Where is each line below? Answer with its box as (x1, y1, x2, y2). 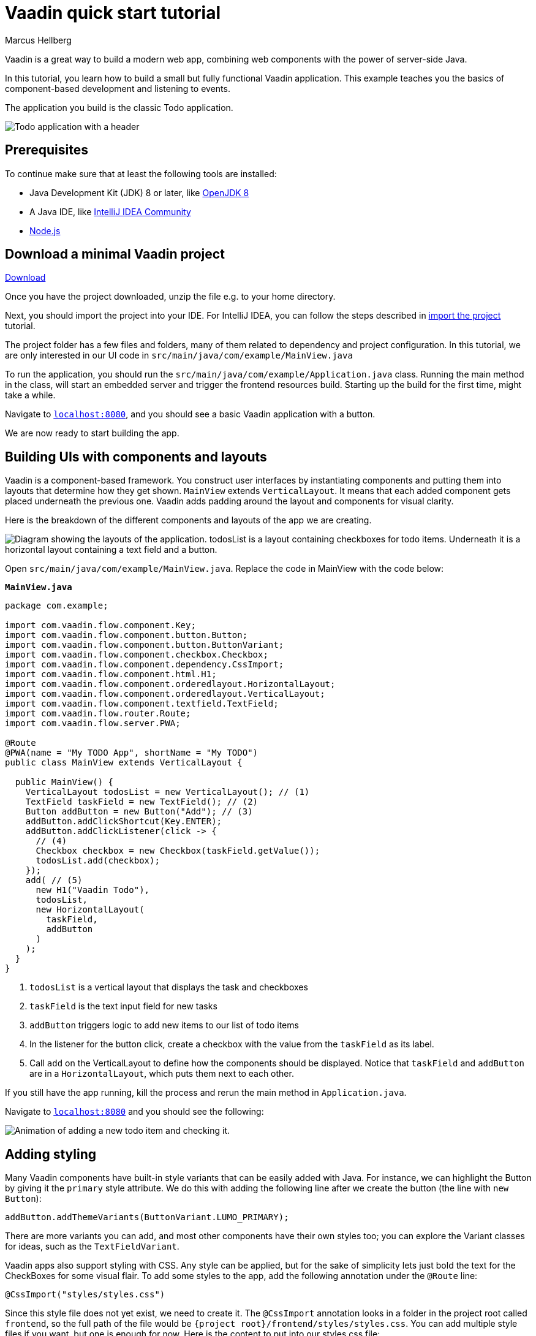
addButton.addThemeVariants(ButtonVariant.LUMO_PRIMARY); (5, 1212, 289, 1223)
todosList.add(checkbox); (36, 856, 160, 866)
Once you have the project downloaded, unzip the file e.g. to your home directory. (5, 291, 336, 302)
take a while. (5, 390, 56, 401)
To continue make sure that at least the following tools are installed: (5, 168, 277, 179)
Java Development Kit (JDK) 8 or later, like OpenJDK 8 (29, 187, 249, 198)
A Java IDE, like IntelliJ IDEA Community (29, 206, 191, 217)
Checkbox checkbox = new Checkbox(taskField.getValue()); (36, 846, 320, 856)
